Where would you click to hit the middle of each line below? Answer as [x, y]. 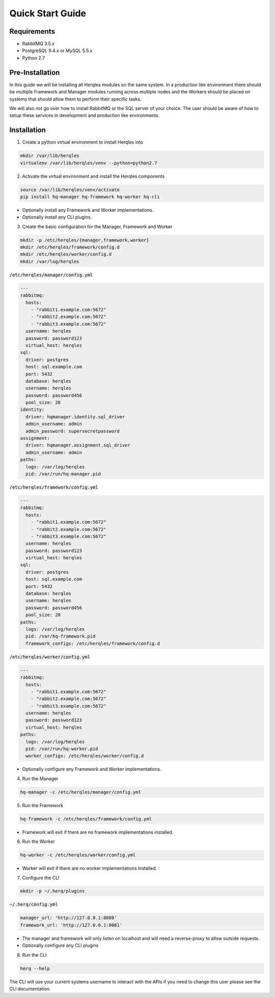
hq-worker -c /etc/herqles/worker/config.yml [78, 855]
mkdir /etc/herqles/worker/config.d [66, 254]
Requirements [32, 31]
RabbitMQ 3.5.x [38, 44]
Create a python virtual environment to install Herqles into [83, 142]
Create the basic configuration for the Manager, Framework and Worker [97, 227]
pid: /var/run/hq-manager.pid [63, 474]
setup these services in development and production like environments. [85, 115]
